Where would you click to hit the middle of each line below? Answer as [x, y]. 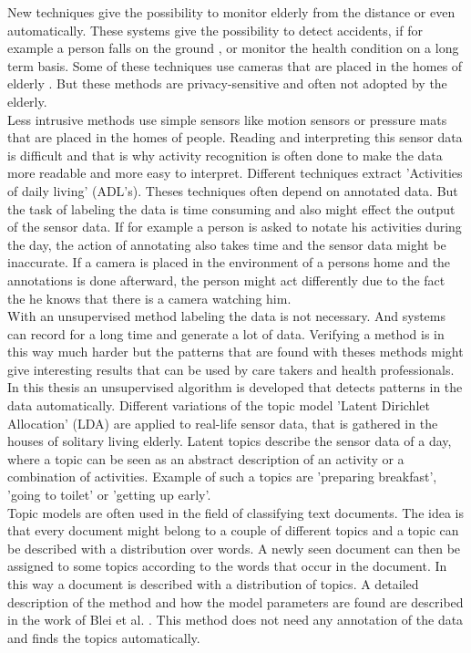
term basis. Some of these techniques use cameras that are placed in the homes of [235, 65]
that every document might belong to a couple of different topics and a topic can [233, 530]
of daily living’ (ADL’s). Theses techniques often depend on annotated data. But [233, 190]
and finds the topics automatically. [104, 637]
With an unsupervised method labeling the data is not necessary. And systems [226, 316]
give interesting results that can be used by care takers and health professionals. [231, 369]
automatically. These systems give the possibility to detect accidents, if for [215, 30]
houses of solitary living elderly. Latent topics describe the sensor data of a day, [230, 441]
